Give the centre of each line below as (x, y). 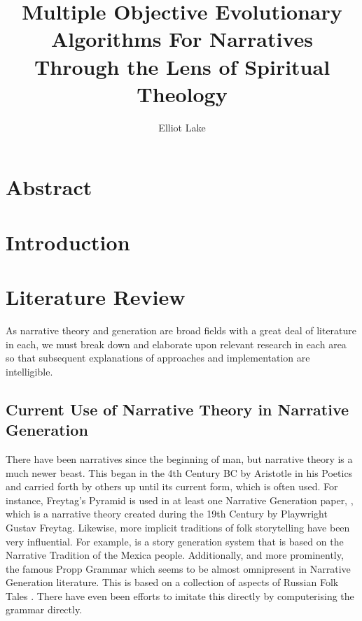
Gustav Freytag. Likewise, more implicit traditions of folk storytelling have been (178, 527)
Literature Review (96, 297)
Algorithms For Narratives (182, 39)
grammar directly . (44, 609)
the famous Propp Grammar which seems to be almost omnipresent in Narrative (178, 568)
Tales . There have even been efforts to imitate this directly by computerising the (180, 595)
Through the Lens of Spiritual (182, 66)
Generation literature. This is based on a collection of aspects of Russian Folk (172, 582)
